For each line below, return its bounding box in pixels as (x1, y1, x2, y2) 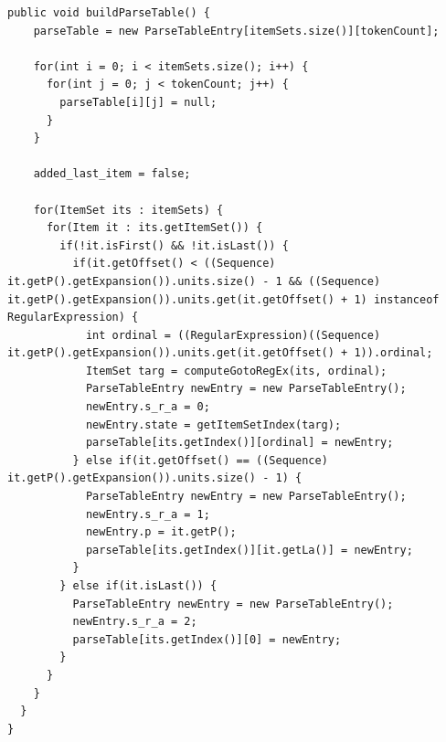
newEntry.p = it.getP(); (85, 525, 237, 539)
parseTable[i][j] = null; (59, 95, 218, 109)
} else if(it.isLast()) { (59, 579, 218, 592)
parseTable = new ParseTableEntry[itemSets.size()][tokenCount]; (33, 24, 440, 37)
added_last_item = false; (33, 167, 191, 181)
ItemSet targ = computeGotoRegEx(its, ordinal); (85, 364, 388, 377)
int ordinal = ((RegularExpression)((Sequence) (85, 328, 381, 342)
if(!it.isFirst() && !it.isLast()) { (59, 238, 289, 252)
